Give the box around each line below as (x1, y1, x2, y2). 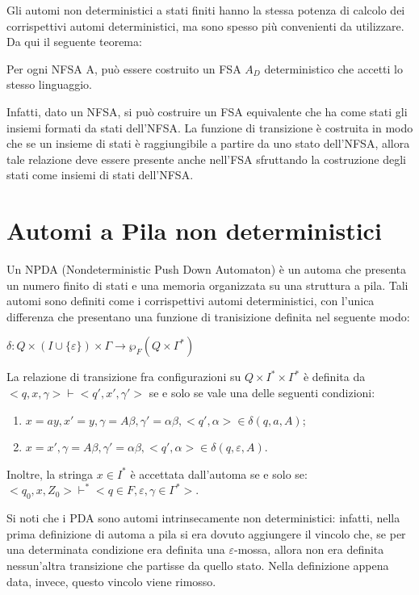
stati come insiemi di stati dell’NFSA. (6, 166, 194, 183)
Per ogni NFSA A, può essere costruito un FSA (6, 60, 241, 77)
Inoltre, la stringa (6, 465, 94, 482)
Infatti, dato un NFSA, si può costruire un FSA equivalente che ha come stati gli (6, 103, 408, 119)
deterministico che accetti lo (264, 60, 403, 77)
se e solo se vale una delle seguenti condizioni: (149, 384, 375, 401)
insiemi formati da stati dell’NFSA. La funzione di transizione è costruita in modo (6, 119, 413, 136)
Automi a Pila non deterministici (6, 214, 382, 247)
